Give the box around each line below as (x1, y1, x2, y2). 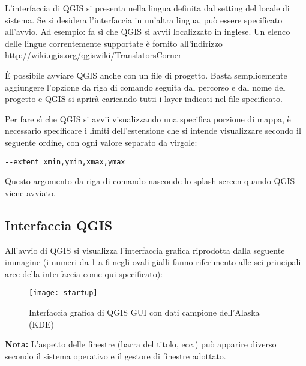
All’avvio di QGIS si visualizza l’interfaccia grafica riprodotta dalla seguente (5, 244, 285, 256)
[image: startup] (29, 289, 98, 298)
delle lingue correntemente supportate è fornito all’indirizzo (5, 37, 223, 49)
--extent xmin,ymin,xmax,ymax (5, 157, 125, 166)
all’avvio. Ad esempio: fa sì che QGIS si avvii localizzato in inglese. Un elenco (5, 25, 290, 38)
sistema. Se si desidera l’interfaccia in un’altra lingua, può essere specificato (5, 13, 283, 26)
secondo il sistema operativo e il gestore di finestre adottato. (5, 349, 226, 362)
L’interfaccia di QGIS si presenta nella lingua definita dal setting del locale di (5, 2, 290, 14)
